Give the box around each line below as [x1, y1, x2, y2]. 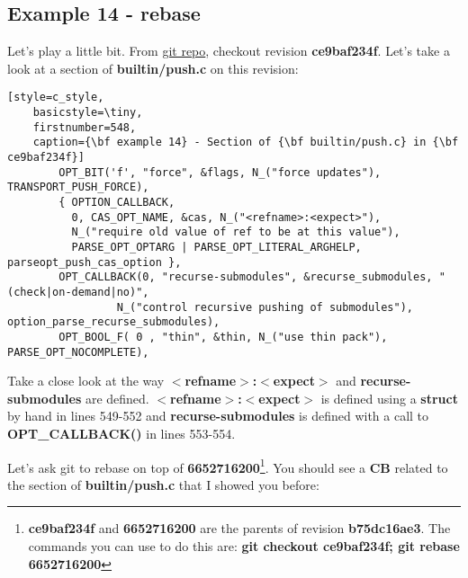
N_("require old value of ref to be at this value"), [71, 226, 400, 239]
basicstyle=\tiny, [32, 106, 143, 120]
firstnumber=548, [32, 120, 137, 134]
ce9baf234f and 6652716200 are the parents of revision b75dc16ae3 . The [28, 519, 451, 538]
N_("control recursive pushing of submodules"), [116, 300, 414, 314]
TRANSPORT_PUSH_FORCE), [7, 181, 149, 194]
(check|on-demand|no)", [7, 285, 149, 298]
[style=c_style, [7, 91, 104, 104]
